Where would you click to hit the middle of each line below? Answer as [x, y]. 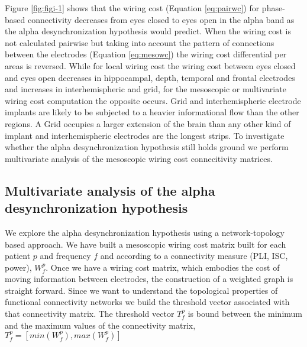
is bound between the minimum [245, 314]
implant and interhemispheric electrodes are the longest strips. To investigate [145, 135]
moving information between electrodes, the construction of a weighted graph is [149, 279]
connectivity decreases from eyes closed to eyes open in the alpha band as [161, 19]
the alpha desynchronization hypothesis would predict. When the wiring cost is [148, 31]
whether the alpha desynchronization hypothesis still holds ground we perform [147, 147]
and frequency [65, 256]
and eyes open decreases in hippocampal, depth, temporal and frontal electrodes [150, 77]
